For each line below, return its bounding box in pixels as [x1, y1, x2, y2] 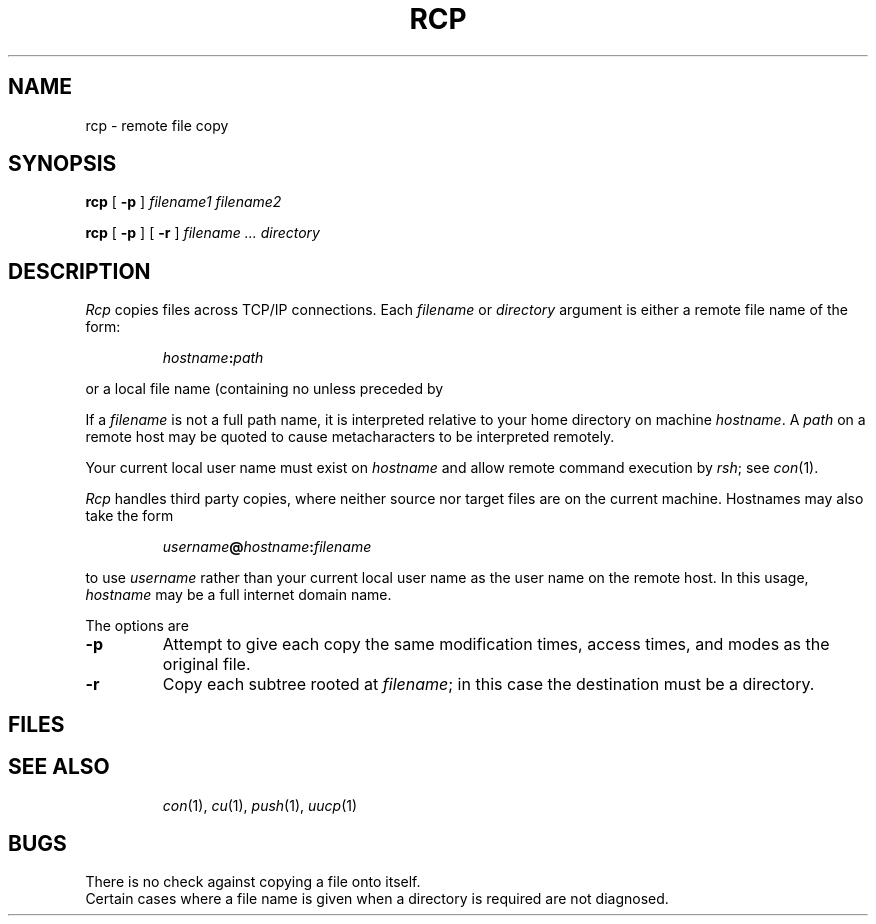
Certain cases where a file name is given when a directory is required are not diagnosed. [85, 890, 669, 908]
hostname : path [162, 349, 264, 367]
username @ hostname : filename [162, 538, 372, 556]
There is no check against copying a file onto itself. [85, 873, 421, 891]
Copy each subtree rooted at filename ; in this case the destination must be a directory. [162, 674, 815, 695]
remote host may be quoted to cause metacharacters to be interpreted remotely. [85, 428, 615, 446]
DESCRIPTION [8, 258, 151, 284]
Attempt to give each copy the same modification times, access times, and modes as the [162, 634, 830, 655]
